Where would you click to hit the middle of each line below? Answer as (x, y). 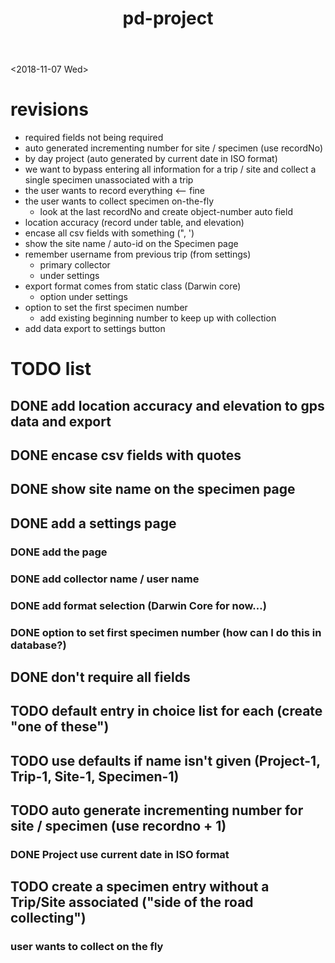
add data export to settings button (95, 329)
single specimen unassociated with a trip (109, 180)
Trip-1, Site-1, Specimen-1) (95, 776)
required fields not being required (94, 138)
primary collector (75, 265)
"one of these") (60, 727)
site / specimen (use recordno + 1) (118, 826)
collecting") (48, 918)
